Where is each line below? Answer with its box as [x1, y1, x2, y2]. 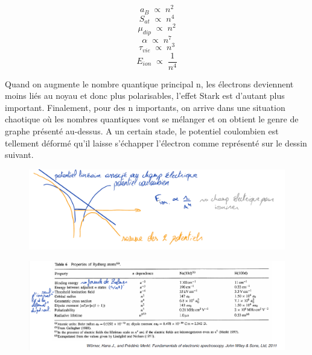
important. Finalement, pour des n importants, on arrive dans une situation [5, 101, 285, 113]
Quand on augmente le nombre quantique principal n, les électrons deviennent [5, 77, 294, 90]
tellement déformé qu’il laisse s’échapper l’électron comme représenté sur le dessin [5, 136, 307, 149]
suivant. [5, 148, 34, 161]
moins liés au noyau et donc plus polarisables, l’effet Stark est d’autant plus [5, 89, 285, 102]
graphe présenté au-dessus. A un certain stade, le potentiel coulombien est [5, 124, 279, 137]
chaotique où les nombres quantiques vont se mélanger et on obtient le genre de [5, 113, 299, 125]
